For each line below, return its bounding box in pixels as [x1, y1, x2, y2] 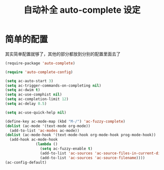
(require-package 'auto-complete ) [5, 61, 76, 66]
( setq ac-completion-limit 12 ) [5, 97, 69, 102]
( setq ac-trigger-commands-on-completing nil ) [5, 83, 102, 88]
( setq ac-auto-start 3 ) [5, 78, 54, 83]
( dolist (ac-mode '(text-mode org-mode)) [5, 123, 91, 128]
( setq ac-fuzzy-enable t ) [40, 146, 93, 151]
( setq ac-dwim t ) [5, 88, 41, 93]
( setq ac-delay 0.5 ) [5, 101, 47, 106]
